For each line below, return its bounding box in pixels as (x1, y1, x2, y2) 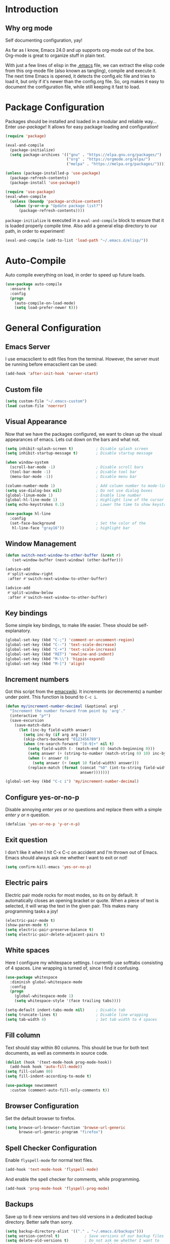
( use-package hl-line (5, 511, 51, 516)
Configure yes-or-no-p (5, 793, 79, 802)
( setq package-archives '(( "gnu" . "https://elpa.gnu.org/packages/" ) (10, 152, 162, 157)
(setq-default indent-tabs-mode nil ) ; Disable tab (5, 1008, 125, 1013)
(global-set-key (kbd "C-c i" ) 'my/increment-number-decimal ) (5, 779, 139, 784)
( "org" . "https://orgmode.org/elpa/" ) (66, 157, 151, 162)
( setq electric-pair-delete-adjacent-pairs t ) (5, 932, 105, 937)
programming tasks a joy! (5, 908, 58, 914)
